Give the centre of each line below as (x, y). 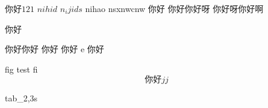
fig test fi (21, 69)
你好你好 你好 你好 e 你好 (55, 49)
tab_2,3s (21, 98)
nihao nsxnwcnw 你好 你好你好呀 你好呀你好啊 (174, 8)
